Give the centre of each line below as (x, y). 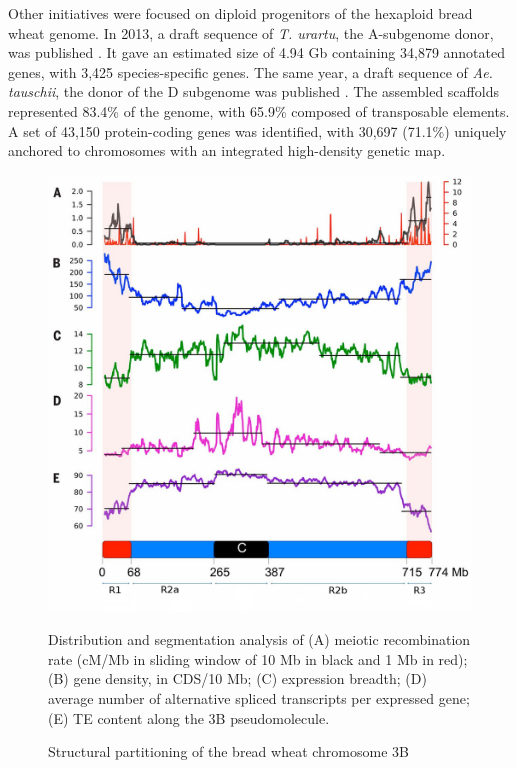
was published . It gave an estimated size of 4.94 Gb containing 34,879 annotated (257, 52)
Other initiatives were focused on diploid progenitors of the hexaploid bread (240, 13)
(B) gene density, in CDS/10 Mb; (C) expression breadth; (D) (237, 678)
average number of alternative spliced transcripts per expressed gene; (259, 697)
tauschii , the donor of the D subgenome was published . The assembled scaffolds (253, 91)
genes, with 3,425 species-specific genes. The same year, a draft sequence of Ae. (250, 71)
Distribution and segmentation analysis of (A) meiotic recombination (259, 639)
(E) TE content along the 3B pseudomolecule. (189, 717)
